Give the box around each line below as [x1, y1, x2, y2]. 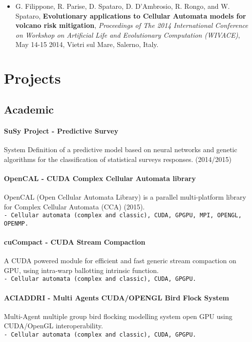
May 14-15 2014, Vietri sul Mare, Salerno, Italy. [15, 39, 159, 49]
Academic [4, 101, 54, 116]
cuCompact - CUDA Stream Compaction [4, 237, 146, 247]
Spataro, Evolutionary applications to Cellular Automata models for [15, 10, 246, 21]
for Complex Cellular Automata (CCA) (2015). [4, 201, 145, 211]
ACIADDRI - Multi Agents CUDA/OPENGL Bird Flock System [4, 292, 229, 302]
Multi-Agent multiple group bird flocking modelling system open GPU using [4, 311, 232, 321]
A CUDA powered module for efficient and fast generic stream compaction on [4, 255, 236, 266]
